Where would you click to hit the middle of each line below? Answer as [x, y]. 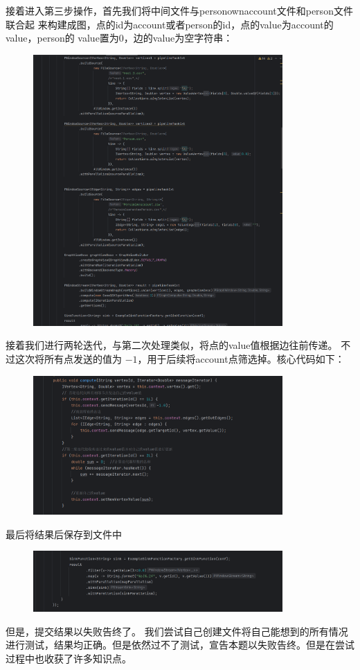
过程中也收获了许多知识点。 [69, 658]
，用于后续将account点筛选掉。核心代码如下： [241, 358]
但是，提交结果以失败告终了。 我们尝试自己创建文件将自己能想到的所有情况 [177, 631]
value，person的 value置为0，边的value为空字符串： [119, 38]
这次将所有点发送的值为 [68, 358]
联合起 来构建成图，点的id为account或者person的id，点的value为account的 [170, 24]
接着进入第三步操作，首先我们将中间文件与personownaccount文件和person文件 [179, 10]
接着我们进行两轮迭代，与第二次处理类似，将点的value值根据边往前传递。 [172, 345]
